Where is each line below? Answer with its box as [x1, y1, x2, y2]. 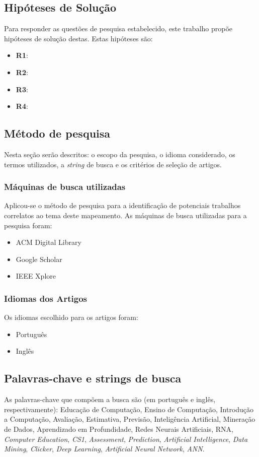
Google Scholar [16, 253, 62, 264]
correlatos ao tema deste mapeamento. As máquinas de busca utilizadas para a [4, 210, 247, 220]
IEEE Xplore [16, 271, 56, 281]
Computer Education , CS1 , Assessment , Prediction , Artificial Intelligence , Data [4, 433, 248, 444]
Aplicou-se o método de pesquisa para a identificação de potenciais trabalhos [4, 200, 241, 211]
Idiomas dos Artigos [4, 292, 88, 304]
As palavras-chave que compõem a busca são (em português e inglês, [4, 394, 216, 405]
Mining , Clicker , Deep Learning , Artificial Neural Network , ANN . [4, 443, 205, 454]
